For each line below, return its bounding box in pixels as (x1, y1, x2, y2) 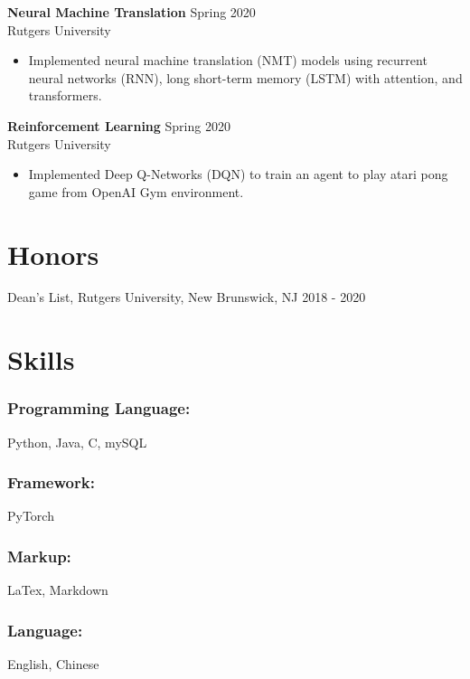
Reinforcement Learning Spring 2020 (7, 116, 230, 135)
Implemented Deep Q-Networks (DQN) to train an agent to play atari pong (28, 165, 448, 184)
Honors (7, 235, 99, 272)
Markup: (7, 544, 71, 567)
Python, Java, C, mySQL (7, 432, 147, 451)
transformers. (28, 86, 102, 105)
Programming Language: (7, 397, 191, 420)
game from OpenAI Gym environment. (28, 182, 244, 201)
